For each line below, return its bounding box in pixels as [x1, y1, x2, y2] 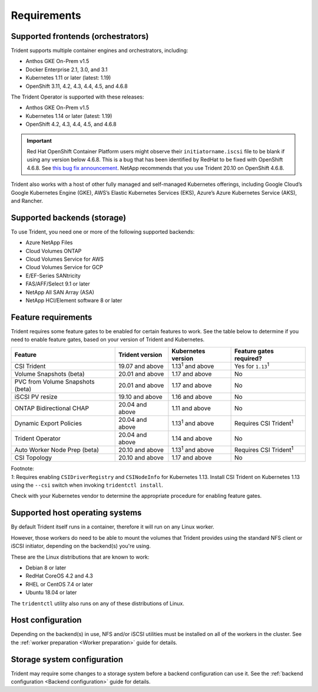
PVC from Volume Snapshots [14, 378, 95, 386]
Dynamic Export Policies [14, 419, 82, 427]
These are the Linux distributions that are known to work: [11, 553, 150, 560]
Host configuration [11, 615, 82, 625]
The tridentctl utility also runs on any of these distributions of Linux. [11, 599, 185, 607]
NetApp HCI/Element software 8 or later [25, 297, 122, 304]
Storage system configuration [11, 654, 124, 664]
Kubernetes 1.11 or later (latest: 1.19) [25, 74, 111, 81]
